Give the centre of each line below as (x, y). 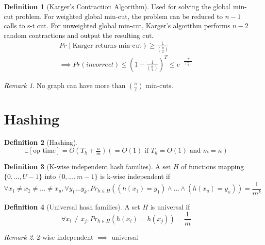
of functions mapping (213, 166)
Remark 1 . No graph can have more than (65, 85)
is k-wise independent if (135, 176)
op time (44, 151)
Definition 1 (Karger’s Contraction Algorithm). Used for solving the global (117, 6)
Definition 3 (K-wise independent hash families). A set (88, 166)
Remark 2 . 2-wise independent (49, 237)
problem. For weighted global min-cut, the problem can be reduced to (119, 16)
